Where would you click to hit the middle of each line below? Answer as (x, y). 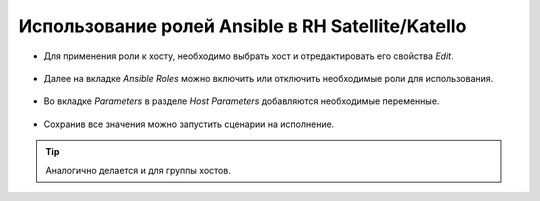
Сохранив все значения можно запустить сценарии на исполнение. (189, 124)
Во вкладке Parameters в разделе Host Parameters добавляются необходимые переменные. (241, 101)
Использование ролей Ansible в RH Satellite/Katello (242, 26)
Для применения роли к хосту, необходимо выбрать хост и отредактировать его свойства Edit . (248, 56)
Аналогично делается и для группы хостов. (138, 170)
